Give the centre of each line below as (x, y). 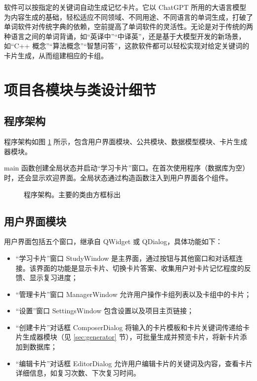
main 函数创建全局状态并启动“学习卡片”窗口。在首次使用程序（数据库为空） (127, 168)
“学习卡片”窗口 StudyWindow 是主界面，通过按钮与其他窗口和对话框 (126, 258)
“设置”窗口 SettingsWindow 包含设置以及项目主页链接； (105, 311)
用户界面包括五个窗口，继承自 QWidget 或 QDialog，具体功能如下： (113, 241)
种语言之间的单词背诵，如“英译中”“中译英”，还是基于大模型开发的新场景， (125, 36)
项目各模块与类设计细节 (80, 89)
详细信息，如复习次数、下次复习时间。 (78, 373)
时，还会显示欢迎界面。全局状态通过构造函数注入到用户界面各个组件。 (118, 177)
